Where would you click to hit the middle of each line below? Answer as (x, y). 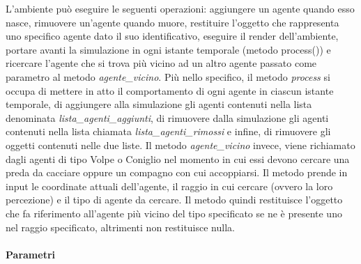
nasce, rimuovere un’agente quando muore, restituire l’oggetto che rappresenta (172, 22)
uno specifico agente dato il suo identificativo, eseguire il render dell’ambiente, (172, 36)
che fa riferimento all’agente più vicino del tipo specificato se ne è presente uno (174, 213)
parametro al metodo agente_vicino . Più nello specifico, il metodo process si (168, 76)
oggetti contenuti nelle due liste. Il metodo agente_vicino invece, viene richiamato (180, 145)
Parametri (30, 254)
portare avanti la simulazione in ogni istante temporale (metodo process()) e (168, 49)
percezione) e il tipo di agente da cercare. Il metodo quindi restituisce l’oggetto (174, 200)
